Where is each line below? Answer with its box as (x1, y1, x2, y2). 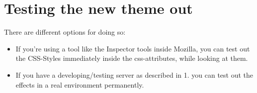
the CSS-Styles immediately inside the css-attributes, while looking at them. (15, 53, 248, 63)
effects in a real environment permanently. (15, 79, 144, 90)
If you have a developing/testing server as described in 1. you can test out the (15, 69, 254, 80)
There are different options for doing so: (4, 27, 126, 37)
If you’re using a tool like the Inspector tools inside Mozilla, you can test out (15, 43, 250, 53)
